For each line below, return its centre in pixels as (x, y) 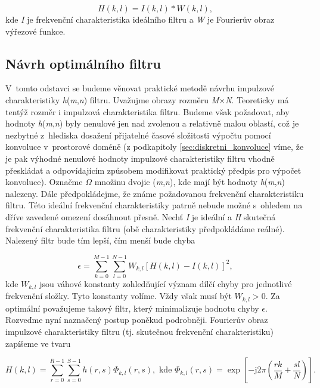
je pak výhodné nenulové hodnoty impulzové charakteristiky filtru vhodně (140, 158)
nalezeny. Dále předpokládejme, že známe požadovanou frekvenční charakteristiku (155, 193)
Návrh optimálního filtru (83, 63)
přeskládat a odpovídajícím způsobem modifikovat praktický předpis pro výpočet (153, 170)
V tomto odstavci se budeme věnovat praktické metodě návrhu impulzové (140, 88)
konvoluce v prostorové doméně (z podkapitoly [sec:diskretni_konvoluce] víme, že (155, 147)
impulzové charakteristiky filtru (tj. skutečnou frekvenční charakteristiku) (140, 331)
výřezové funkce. (35, 31)
